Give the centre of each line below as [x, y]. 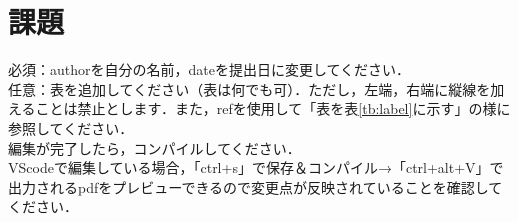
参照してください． [71, 127]
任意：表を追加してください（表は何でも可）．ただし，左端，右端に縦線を [249, 88]
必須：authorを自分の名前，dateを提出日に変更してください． [209, 69]
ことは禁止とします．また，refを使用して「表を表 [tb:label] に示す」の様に [273, 108]
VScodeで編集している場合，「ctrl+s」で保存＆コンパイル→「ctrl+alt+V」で [256, 167]
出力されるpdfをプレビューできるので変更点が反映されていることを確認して [255, 186]
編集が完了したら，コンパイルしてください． [154, 147]
